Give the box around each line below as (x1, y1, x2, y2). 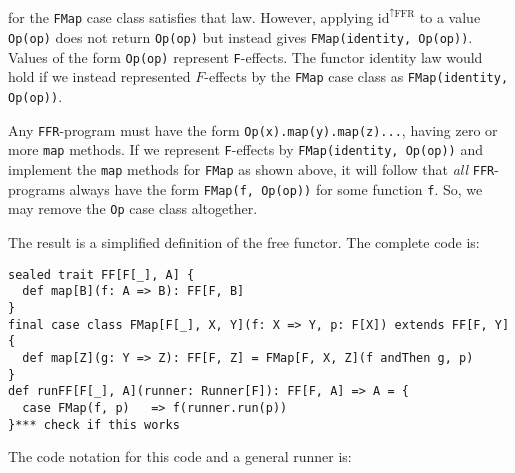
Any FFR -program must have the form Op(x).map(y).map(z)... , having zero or (8, 119, 498, 140)
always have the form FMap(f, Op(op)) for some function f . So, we (69, 178, 483, 199)
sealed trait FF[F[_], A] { (8, 267, 195, 282)
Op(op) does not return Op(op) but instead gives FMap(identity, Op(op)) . (8, 27, 473, 48)
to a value (419, 7, 481, 28)
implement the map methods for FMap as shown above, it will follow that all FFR (8, 159, 495, 180)
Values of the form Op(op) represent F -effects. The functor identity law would (8, 46, 483, 67)
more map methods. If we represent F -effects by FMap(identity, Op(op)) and (8, 139, 484, 160)
